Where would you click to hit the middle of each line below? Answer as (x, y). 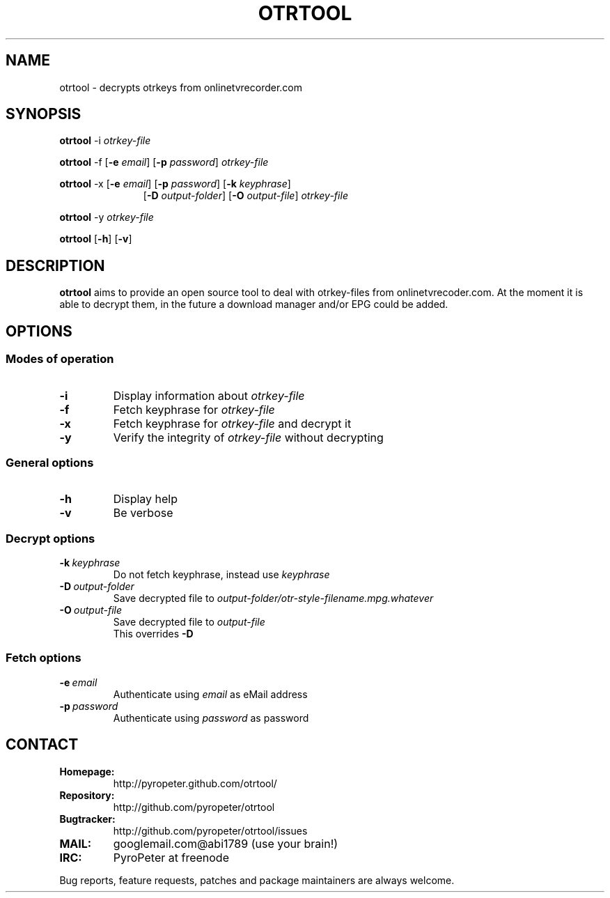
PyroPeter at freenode (171, 857)
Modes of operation (60, 359)
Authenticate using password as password (211, 718)
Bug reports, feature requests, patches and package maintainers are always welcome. (257, 880)
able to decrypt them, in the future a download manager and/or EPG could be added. (254, 304)
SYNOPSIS (44, 114)
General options (50, 462)
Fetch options (44, 658)
